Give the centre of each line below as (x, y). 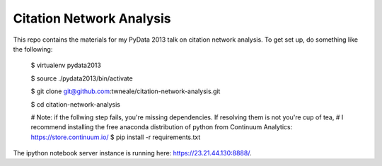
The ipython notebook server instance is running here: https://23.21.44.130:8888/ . (132, 153)
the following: (33, 49)
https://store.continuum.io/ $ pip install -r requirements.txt (116, 137)
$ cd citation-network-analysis (75, 104)
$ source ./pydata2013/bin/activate (82, 78)
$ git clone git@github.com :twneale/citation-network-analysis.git (126, 91)
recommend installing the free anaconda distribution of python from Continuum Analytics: (162, 127)
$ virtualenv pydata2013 (66, 65)
